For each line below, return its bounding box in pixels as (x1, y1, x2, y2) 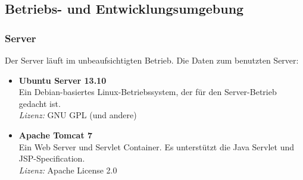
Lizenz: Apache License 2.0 (18, 163, 117, 176)
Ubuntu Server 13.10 (18, 74, 107, 86)
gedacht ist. (18, 97, 61, 109)
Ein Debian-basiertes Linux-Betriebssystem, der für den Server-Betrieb (18, 86, 277, 98)
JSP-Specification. (18, 152, 85, 165)
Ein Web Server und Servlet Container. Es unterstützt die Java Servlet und (18, 140, 295, 153)
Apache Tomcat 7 (18, 128, 93, 141)
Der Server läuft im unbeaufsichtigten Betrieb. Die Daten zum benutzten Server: (5, 54, 299, 66)
